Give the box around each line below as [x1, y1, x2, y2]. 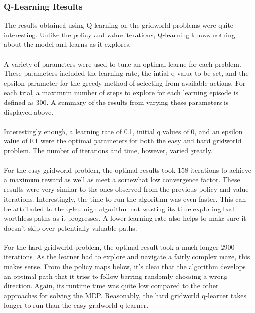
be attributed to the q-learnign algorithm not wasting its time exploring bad [4, 203, 234, 213]
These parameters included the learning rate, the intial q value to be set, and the [4, 68, 249, 78]
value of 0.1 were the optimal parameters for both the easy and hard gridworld [4, 136, 242, 146]
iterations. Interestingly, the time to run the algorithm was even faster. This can [4, 193, 246, 204]
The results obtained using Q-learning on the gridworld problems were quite [4, 20, 234, 30]
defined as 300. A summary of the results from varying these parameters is [4, 97, 229, 107]
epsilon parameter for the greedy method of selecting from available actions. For [4, 77, 246, 88]
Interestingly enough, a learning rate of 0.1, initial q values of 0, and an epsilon [4, 126, 243, 136]
